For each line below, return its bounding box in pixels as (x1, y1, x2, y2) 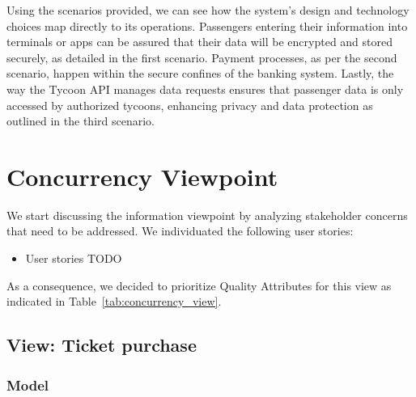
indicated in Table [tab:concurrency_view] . (6, 293, 222, 310)
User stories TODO (25, 250, 122, 267)
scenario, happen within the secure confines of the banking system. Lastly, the (6, 65, 394, 82)
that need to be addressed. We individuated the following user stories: (6, 222, 354, 239)
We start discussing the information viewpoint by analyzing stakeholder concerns (6, 206, 408, 223)
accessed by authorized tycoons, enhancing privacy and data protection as (6, 96, 373, 113)
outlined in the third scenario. (6, 112, 155, 129)
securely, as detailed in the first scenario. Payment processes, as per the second (6, 49, 397, 65)
